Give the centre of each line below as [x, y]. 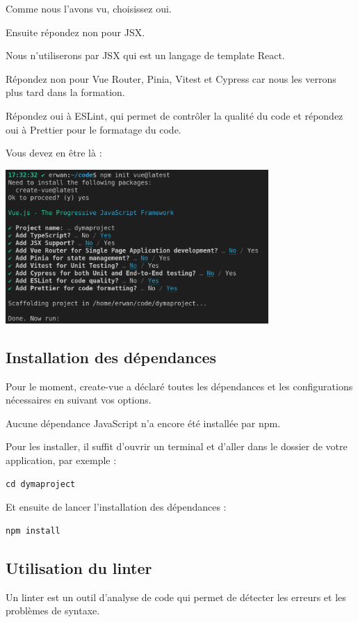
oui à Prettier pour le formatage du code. [93, 129]
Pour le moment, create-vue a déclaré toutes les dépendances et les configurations [179, 386]
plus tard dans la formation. [65, 92]
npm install [33, 531]
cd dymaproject [41, 484]
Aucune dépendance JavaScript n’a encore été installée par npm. [143, 423]
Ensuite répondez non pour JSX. [75, 32]
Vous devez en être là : [54, 153]
